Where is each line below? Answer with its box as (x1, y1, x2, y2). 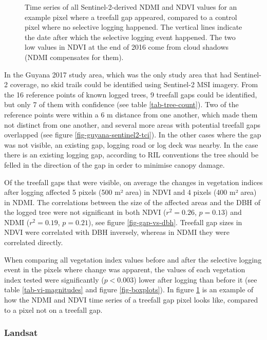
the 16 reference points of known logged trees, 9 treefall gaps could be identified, (4, 89, 257, 99)
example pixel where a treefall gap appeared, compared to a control (25, 11, 237, 22)
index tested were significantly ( (4, 274, 104, 285)
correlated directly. (4, 237, 63, 248)
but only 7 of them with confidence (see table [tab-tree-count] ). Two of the (4, 99, 239, 110)
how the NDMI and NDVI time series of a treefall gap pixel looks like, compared (4, 294, 258, 305)
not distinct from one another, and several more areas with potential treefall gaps (4, 119, 261, 130)
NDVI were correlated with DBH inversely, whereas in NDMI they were (4, 227, 230, 237)
